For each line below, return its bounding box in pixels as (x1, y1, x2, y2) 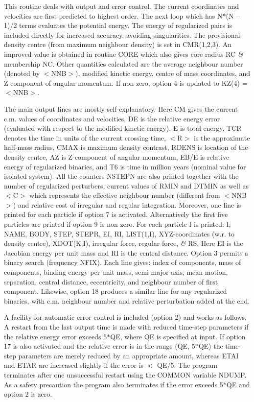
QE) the (198, 341, 223, 351)
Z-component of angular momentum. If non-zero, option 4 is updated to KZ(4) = (4, 77, 248, 88)
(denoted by (4, 68, 40, 78)
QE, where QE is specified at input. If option (110, 331, 246, 341)
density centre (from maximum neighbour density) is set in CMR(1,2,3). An (4, 39, 231, 49)
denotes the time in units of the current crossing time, (4, 132, 166, 142)
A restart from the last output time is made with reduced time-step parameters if (4, 322, 249, 331)
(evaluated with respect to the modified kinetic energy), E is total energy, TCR (4, 123, 242, 133)
